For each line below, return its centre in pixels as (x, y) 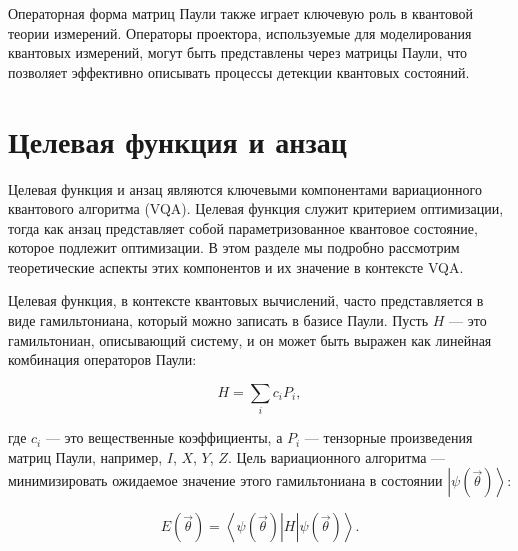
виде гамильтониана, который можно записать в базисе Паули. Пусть (218, 320)
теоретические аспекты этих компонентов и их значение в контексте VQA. (236, 266)
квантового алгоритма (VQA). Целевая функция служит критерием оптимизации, (256, 208)
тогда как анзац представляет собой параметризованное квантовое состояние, (243, 227)
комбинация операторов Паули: (102, 359)
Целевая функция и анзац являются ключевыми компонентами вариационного (245, 188)
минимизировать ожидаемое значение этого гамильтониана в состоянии (225, 480)
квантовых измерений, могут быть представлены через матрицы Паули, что (238, 52)
